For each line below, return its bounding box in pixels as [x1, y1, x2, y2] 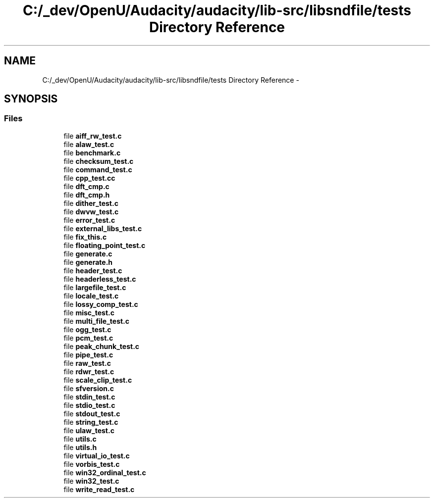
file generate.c [63, 249, 112, 258]
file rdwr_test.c [63, 367, 114, 376]
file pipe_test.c [63, 350, 113, 359]
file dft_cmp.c [63, 182, 109, 191]
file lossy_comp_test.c [63, 300, 138, 308]
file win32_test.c [63, 476, 119, 485]
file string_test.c [63, 417, 118, 426]
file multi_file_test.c [63, 316, 130, 325]
